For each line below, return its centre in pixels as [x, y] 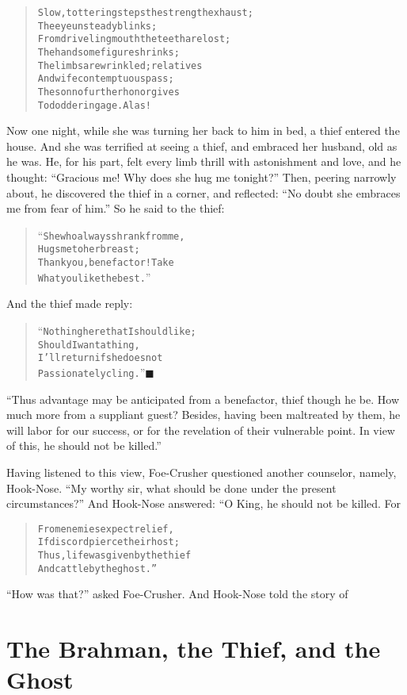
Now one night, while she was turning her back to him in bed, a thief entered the [203, 131]
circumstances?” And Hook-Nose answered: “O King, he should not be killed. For [204, 503]
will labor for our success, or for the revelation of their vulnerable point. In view [201, 430]
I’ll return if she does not [100, 358]
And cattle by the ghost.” [97, 568]
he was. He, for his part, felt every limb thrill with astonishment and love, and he [204, 161]
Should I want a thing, [89, 345]
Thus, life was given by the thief [114, 556]
